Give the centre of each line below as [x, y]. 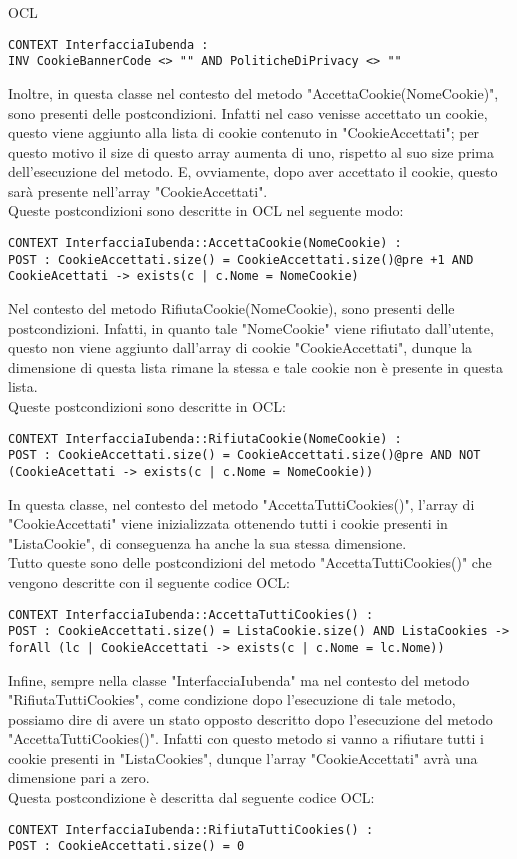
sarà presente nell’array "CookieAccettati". [138, 190]
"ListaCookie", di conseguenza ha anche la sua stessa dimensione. [207, 542]
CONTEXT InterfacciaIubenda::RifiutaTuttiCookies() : [191, 829]
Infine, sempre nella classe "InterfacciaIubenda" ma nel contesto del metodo [239, 679]
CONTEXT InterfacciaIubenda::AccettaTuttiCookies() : [191, 614]
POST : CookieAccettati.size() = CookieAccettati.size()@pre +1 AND [241, 259]
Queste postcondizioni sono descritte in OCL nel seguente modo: [206, 210]
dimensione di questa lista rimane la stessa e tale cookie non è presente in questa [255, 366]
